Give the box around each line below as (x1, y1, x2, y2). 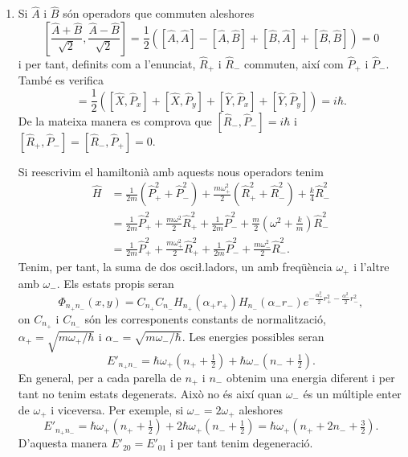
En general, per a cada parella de (18, 368, 182, 385)
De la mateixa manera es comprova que (18, 112, 212, 129)
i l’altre (353, 258, 390, 275)
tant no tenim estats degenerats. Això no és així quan (18, 385, 282, 402)
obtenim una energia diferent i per (226, 368, 395, 385)
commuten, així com (244, 56, 344, 72)
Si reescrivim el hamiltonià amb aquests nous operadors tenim (18, 163, 324, 179)
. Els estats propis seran (56, 274, 174, 291)
